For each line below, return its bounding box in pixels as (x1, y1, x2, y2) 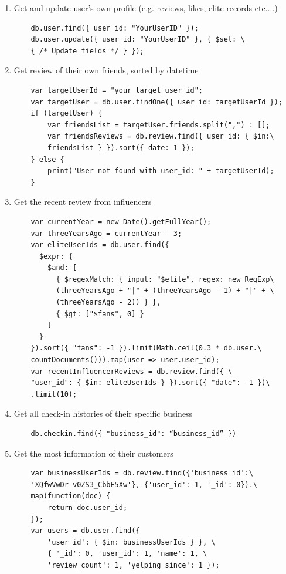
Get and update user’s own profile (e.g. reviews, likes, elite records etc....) (13, 2, 278, 13)
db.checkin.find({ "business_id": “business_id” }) (30, 430, 237, 438)
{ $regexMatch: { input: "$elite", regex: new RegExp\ (56, 275, 274, 283)
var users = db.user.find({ (30, 526, 140, 535)
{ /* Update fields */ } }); (30, 46, 144, 55)
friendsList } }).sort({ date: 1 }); (47, 143, 195, 152)
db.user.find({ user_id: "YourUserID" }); (30, 23, 199, 32)
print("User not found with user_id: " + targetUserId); (47, 167, 274, 175)
